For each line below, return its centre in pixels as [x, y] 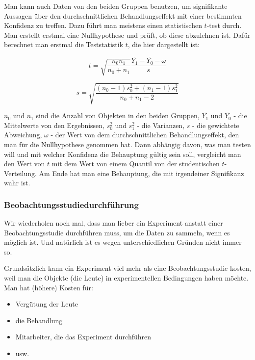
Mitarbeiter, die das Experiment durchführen [83, 337]
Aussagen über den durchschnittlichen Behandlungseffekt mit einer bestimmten [123, 15]
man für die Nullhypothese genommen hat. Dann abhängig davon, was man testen [127, 144]
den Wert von [25, 164]
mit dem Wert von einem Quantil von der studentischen [136, 164]
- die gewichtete [216, 125]
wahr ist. [17, 183]
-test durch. [224, 25]
